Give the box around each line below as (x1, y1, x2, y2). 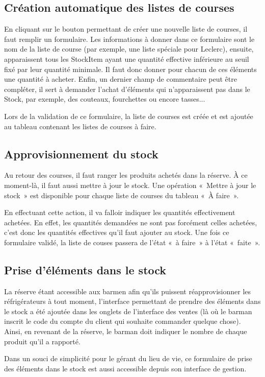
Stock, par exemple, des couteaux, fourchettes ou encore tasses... (4, 93, 205, 104)
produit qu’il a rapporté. (4, 336, 81, 346)
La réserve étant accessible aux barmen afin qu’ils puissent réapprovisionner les (4, 286, 251, 296)
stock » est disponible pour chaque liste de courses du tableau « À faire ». (4, 190, 239, 200)
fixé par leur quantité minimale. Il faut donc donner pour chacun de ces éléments (4, 63, 257, 74)
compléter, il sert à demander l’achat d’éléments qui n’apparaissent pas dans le (4, 83, 250, 94)
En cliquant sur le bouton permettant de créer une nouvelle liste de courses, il (4, 23, 248, 34)
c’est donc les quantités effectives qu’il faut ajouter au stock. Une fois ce (4, 227, 229, 238)
